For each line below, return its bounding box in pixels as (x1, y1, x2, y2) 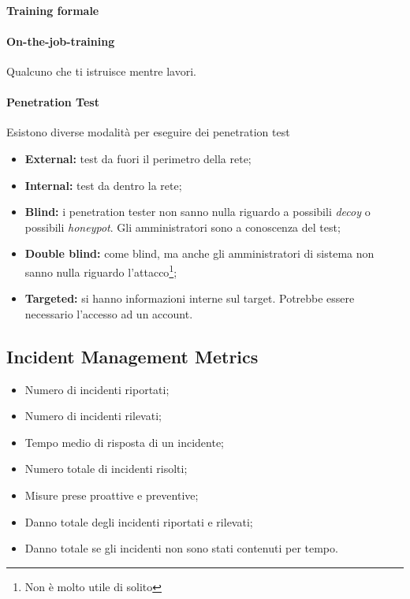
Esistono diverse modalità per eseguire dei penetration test (6, 124, 290, 140)
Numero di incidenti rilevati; (24, 407, 162, 424)
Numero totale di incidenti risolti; (24, 460, 188, 477)
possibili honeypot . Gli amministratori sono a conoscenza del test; (24, 218, 341, 235)
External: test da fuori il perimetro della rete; (24, 150, 252, 166)
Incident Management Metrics (6, 344, 259, 368)
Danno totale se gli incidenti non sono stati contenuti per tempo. (24, 540, 338, 556)
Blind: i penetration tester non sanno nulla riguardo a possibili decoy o (24, 203, 371, 220)
